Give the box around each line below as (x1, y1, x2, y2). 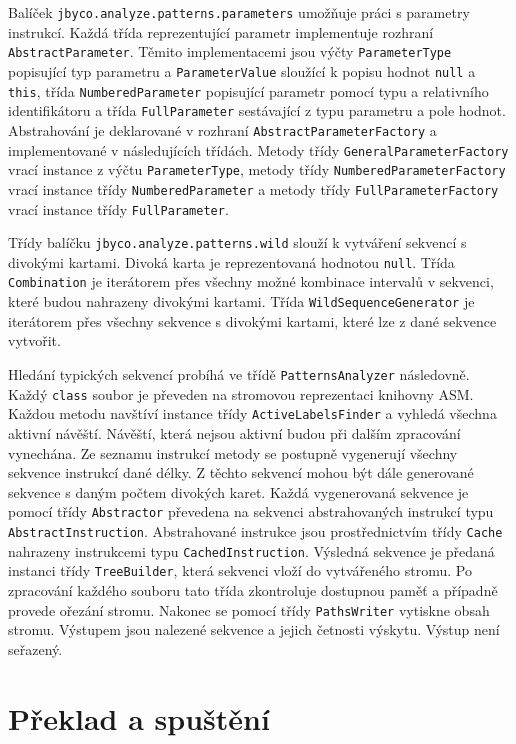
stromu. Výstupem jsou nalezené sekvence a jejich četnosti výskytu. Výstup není (8, 619, 500, 640)
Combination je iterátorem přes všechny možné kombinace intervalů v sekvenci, (8, 271, 494, 292)
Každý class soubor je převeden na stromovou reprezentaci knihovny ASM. (8, 383, 474, 404)
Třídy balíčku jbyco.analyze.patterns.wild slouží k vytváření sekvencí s (8, 232, 467, 253)
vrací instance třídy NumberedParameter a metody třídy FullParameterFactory (8, 178, 499, 199)
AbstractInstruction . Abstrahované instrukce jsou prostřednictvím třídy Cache (8, 520, 503, 541)
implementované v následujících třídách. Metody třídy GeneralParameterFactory (8, 139, 509, 160)
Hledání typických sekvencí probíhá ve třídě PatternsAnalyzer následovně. (8, 363, 470, 384)
